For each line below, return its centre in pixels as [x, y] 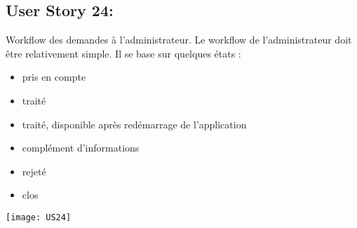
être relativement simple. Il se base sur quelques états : [123, 53]
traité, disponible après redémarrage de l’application [134, 124]
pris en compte [54, 77]
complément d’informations [81, 148]
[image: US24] [39, 217]
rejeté [34, 171]
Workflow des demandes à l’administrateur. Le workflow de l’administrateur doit [179, 40]
